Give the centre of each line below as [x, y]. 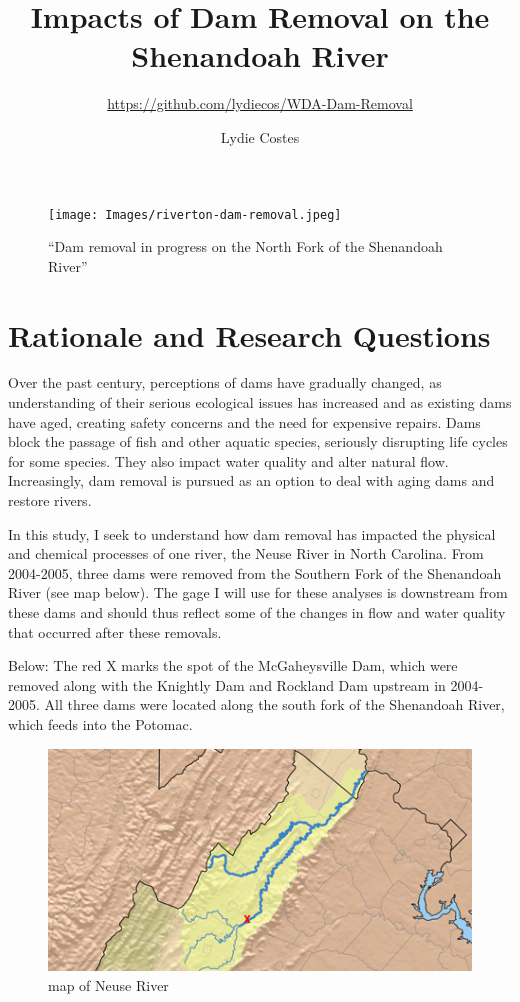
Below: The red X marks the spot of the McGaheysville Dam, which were [233, 665]
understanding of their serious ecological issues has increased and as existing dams [260, 402]
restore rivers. [50, 500]
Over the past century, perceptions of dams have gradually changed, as [225, 382]
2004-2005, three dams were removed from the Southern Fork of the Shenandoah [255, 572]
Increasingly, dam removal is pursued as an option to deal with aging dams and [251, 480]
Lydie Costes [260, 136]
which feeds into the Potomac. [100, 723]
